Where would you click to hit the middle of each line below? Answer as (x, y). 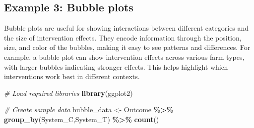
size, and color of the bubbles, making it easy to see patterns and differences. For (127, 47)
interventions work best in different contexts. (72, 76)
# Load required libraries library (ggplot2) (68, 93)
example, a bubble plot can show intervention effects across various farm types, (124, 57)
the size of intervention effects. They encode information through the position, (123, 37)
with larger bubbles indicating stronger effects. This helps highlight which (116, 66)
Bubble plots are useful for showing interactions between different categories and (127, 28)
